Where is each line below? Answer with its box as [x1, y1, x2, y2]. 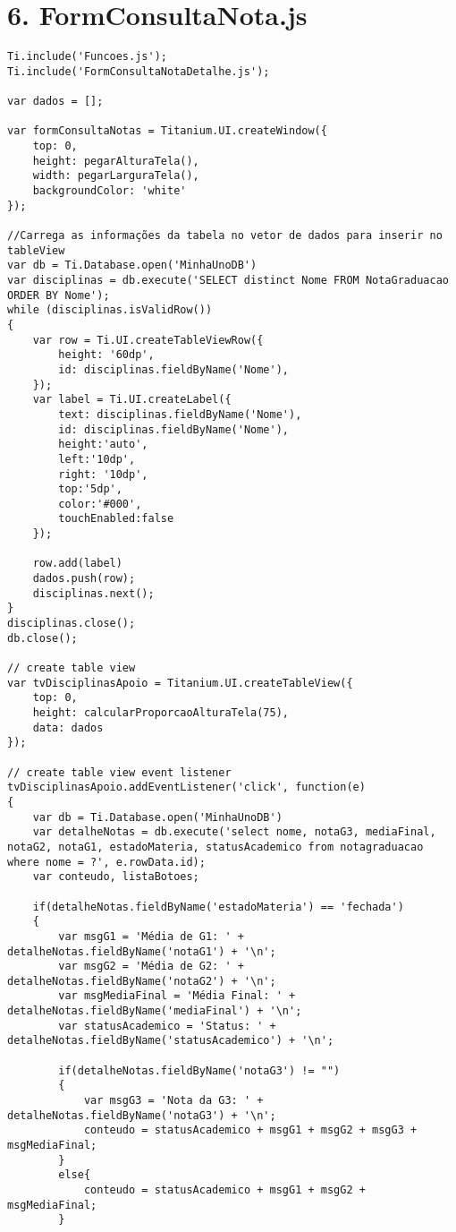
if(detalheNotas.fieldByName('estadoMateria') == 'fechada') [32, 900, 404, 913]
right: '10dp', [58, 467, 148, 481]
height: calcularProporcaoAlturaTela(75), [32, 706, 289, 719]
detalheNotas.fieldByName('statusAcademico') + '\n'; [7, 1034, 334, 1048]
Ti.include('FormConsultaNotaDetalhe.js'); [7, 64, 270, 78]
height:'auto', [58, 438, 148, 451]
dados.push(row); [32, 572, 136, 586]
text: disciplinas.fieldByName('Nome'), [58, 407, 302, 421]
